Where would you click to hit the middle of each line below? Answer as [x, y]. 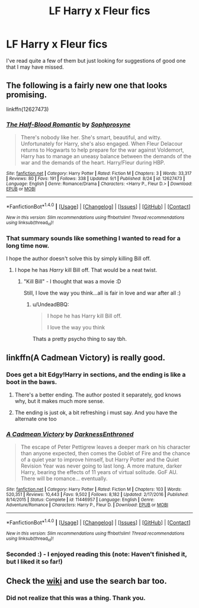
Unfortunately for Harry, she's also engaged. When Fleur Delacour [102, 144]
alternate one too [36, 419]
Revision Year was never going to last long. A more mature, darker [101, 466]
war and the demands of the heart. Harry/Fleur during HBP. [93, 163]
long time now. [28, 245]
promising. [27, 95]
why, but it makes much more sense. [60, 401]
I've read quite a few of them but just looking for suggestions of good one [96, 60]
